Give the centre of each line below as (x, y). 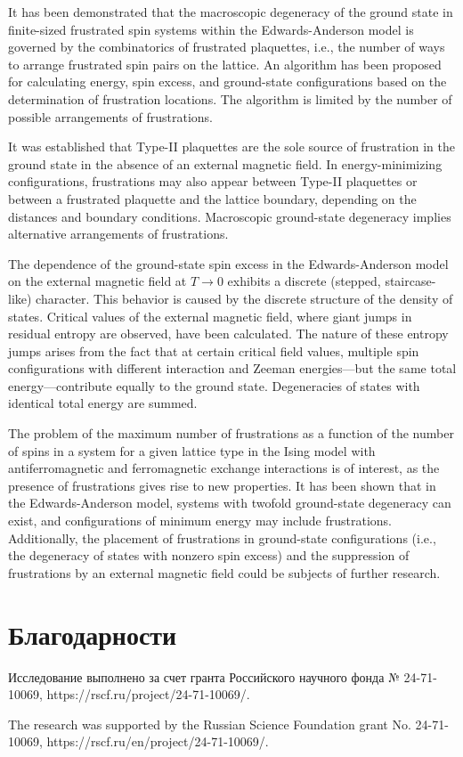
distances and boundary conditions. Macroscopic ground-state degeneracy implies (230, 216)
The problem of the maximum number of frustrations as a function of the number (231, 433)
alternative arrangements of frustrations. (118, 234)
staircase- (410, 281)
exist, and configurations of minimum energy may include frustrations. (200, 521)
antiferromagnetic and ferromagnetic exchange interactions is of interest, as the (224, 468)
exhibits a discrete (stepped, (304, 281)
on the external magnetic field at (97, 281)
